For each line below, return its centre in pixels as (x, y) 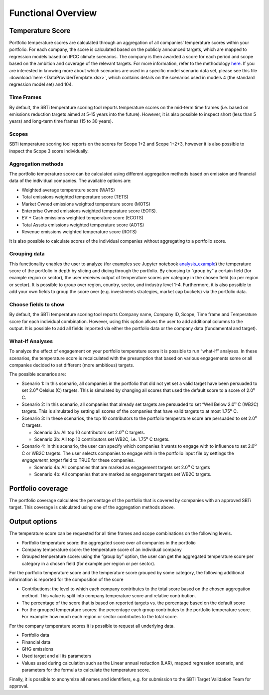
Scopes (19, 134)
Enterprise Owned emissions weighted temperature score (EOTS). (89, 211)
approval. (19, 686)
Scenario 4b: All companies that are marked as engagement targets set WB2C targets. (123, 474)
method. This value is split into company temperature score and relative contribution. (109, 596)
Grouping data (27, 254)
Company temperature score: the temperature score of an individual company (102, 549)
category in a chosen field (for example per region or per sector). (88, 563)
